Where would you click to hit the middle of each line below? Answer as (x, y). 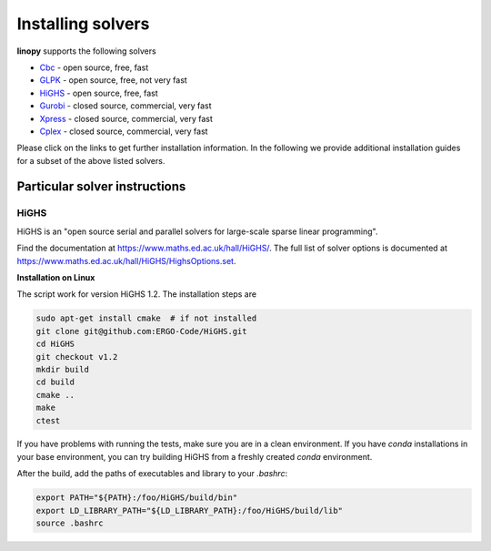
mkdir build (63, 369)
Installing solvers (83, 24)
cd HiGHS (55, 344)
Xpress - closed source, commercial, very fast (126, 118)
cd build (55, 382)
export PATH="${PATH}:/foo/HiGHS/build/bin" (137, 498)
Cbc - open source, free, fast (94, 67)
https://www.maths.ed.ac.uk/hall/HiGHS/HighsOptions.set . (126, 260)
